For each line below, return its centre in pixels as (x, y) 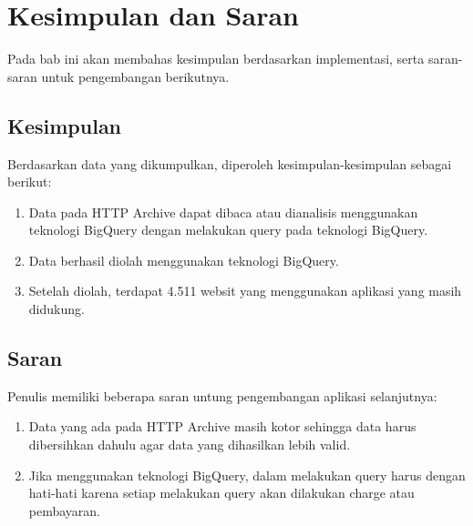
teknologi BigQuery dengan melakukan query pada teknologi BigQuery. (228, 230)
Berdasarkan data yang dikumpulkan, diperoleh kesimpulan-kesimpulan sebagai (230, 163)
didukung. (57, 309)
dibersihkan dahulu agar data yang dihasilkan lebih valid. (190, 445)
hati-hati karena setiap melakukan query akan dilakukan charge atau (221, 493)
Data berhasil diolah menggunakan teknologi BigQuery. (184, 260)
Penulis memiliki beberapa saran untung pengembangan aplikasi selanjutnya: (222, 395)
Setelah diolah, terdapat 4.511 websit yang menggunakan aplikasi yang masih (245, 291)
